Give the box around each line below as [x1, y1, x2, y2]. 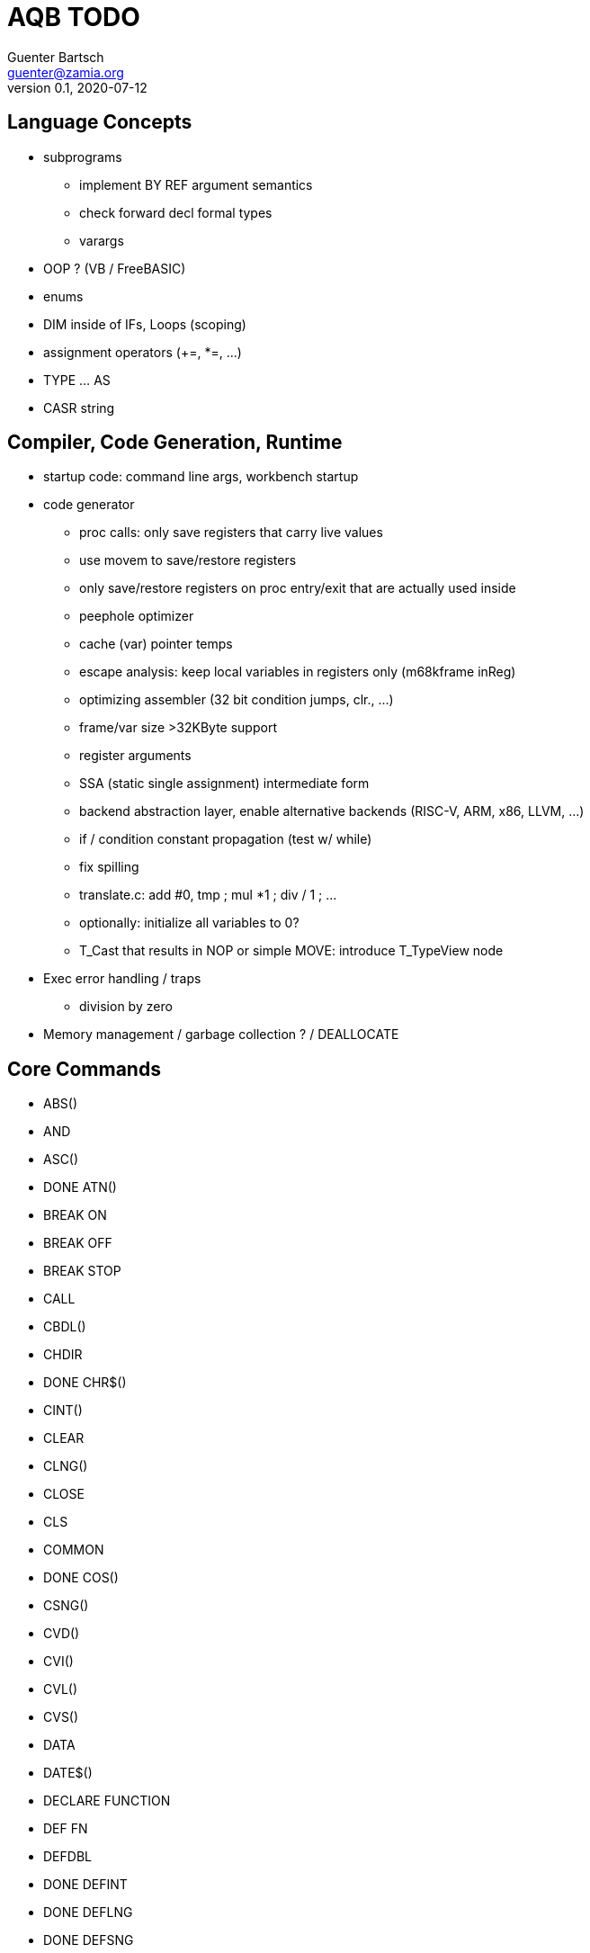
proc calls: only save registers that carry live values [79, 524, 383, 541]
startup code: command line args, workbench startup [43, 469, 359, 485]
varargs [79, 232, 124, 248]
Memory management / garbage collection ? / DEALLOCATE [43, 1026, 399, 1043]
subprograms [43, 148, 122, 165]
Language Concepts [7, 111, 192, 134]
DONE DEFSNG [43, 1932, 134, 1949]
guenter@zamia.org [7, 64, 124, 80]
